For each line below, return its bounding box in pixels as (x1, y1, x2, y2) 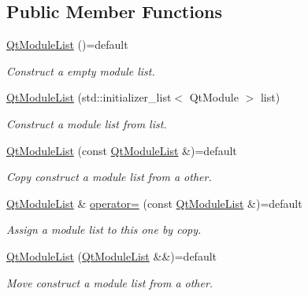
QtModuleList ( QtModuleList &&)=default (6, 247, 217, 264)
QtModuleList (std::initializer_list (6, 89, 172, 105)
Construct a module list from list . (6, 115, 167, 131)
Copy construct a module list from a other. (6, 168, 212, 185)
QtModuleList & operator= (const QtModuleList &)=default (6, 194, 302, 211)
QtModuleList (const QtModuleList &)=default (6, 142, 237, 158)
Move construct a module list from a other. (6, 274, 213, 290)
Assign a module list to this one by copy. (6, 221, 202, 238)
